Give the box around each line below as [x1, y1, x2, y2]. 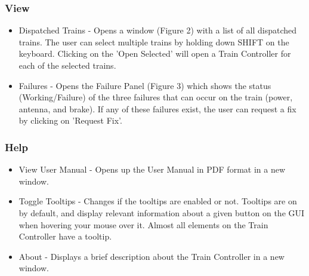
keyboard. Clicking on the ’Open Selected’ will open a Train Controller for [18, 47, 291, 60]
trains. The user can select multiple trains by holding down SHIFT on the [18, 35, 289, 48]
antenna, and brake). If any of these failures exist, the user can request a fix [18, 102, 296, 115]
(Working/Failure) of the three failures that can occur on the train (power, [18, 91, 293, 103]
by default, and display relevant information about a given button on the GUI [18, 206, 305, 219]
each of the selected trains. [18, 59, 116, 71]
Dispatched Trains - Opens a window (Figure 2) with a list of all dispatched [18, 24, 296, 36]
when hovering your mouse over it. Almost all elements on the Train [18, 218, 268, 231]
